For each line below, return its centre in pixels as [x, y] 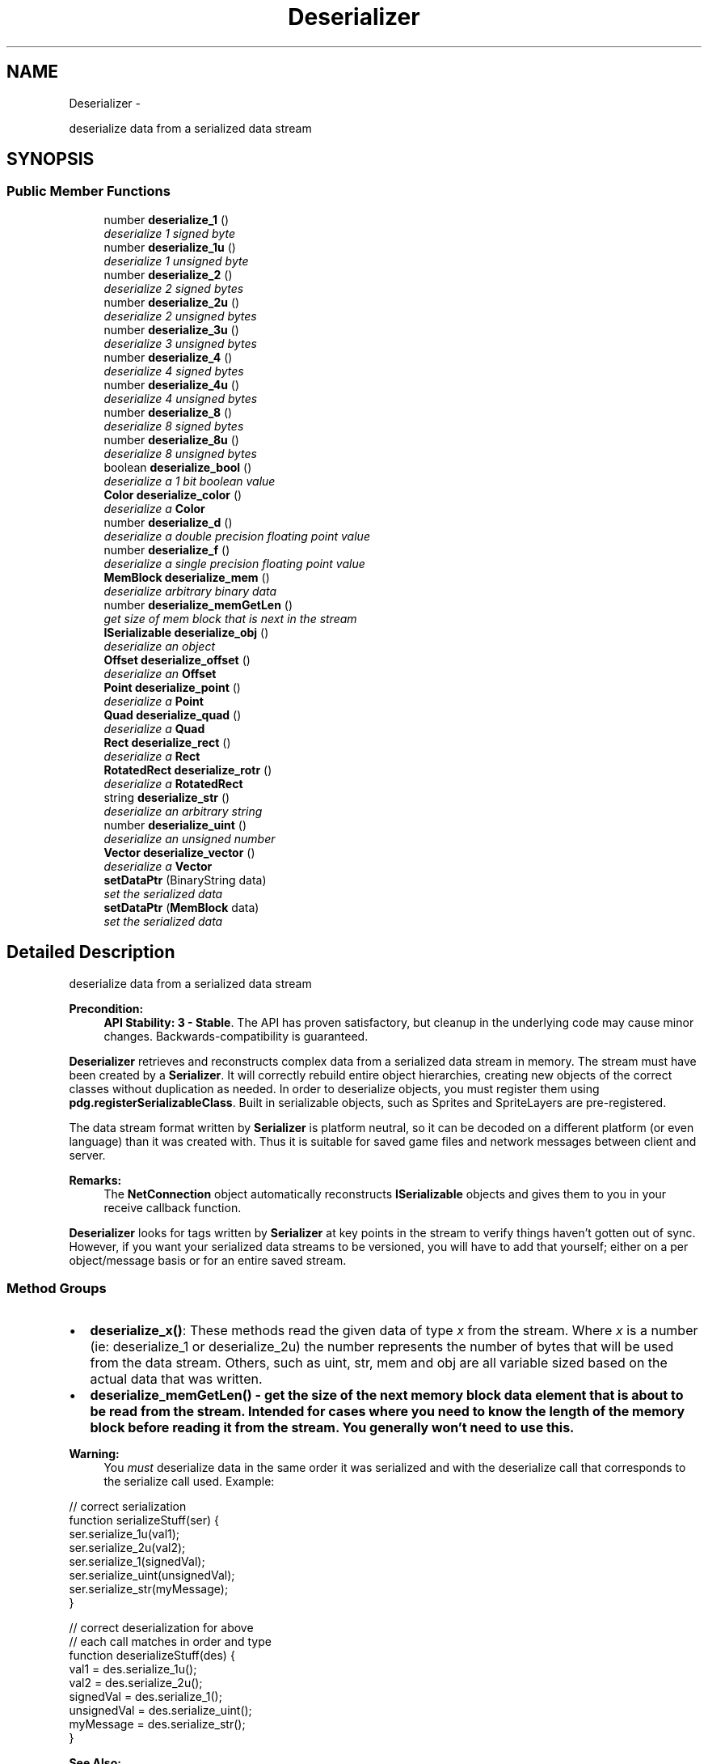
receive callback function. [173, 1207]
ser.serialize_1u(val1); [124, 1534]
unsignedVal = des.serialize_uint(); [160, 1711]
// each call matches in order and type [170, 1642]
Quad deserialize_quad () [173, 715]
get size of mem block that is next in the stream [230, 618]
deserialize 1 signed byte [169, 233]
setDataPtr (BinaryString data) [185, 880]
